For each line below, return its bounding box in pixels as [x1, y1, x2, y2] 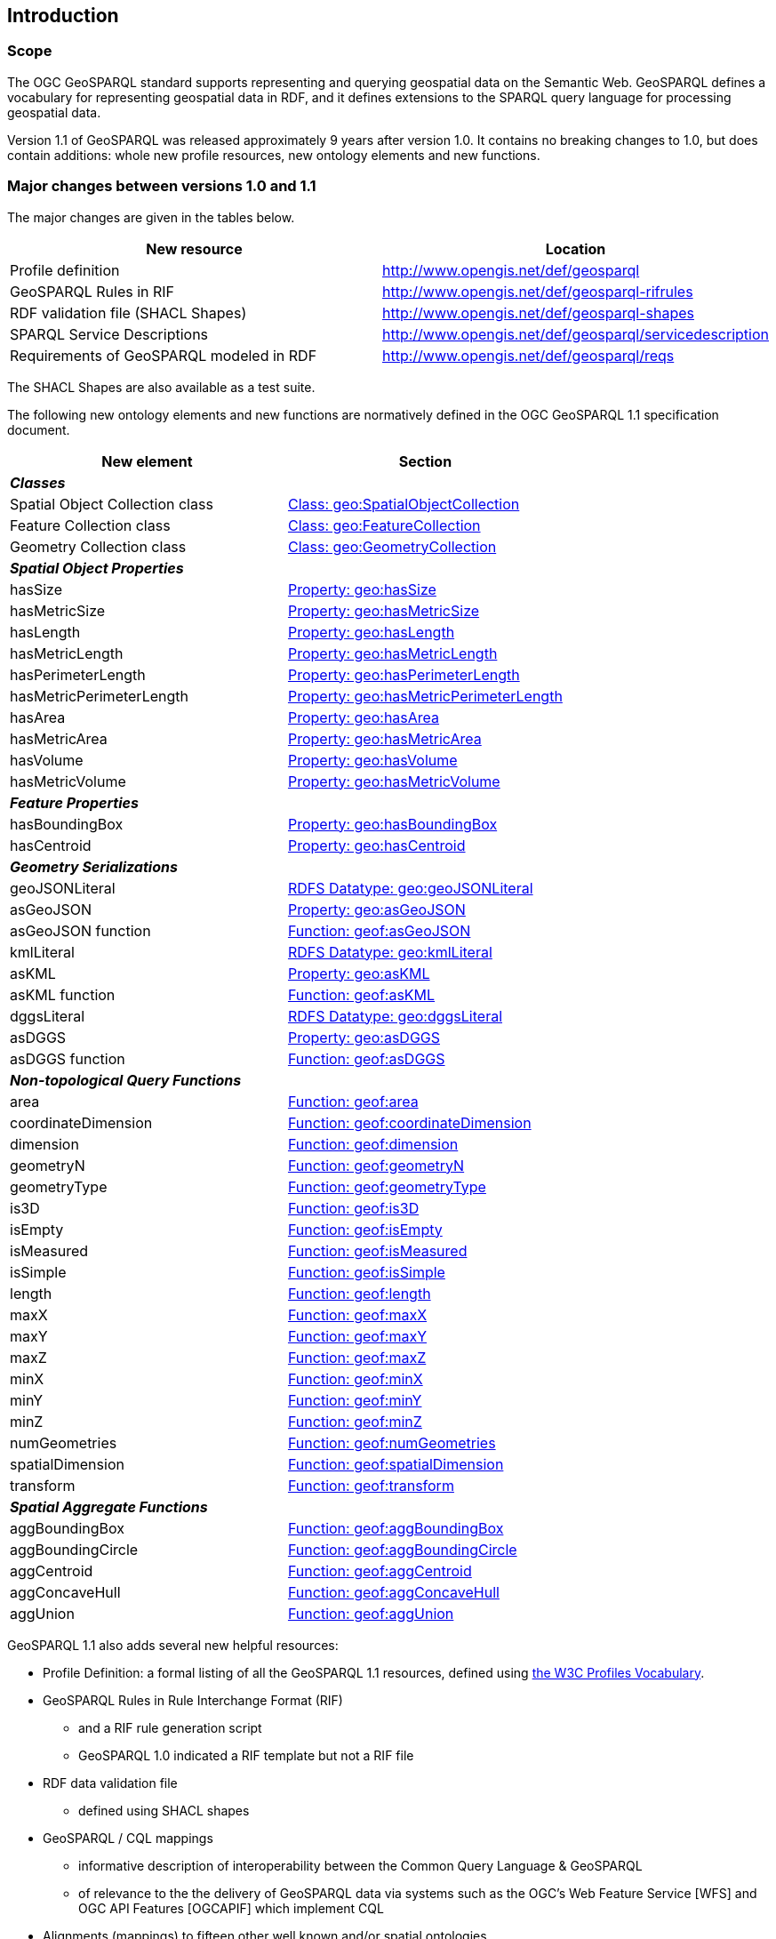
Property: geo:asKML [287, 964, 430, 982]
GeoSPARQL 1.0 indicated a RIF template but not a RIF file [78, 1747, 414, 1763]
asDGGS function [10, 1049, 125, 1068]
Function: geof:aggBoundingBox [287, 1518, 504, 1537]
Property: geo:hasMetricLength [287, 644, 498, 662]
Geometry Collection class [10, 537, 187, 556]
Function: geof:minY [287, 1390, 422, 1409]
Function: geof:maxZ [287, 1348, 427, 1366]
